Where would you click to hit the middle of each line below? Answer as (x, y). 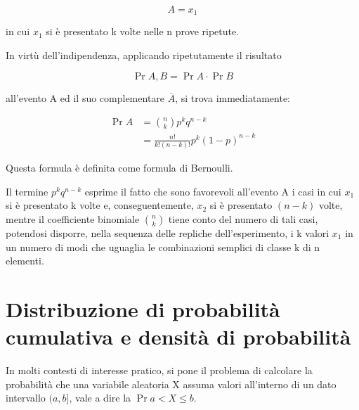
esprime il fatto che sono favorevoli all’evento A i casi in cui (213, 191)
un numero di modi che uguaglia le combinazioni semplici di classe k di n (163, 246)
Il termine (27, 191)
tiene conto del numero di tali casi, (243, 218)
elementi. (25, 261)
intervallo (26, 398)
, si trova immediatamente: (233, 97)
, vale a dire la (100, 398)
